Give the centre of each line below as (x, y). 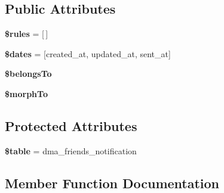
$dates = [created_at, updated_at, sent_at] (88, 53)
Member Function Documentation (112, 183)
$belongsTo (28, 74)
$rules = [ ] (27, 34)
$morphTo (26, 93)
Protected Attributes (71, 125)
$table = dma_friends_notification (71, 150)
